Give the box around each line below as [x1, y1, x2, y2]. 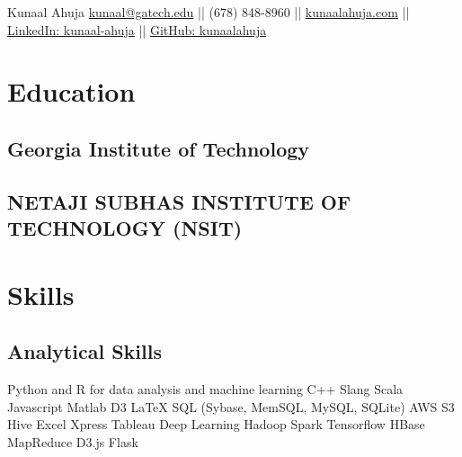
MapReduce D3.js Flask [7, 432, 138, 451]
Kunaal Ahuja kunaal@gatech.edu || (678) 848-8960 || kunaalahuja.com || [7, 3, 410, 21]
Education [7, 73, 136, 110]
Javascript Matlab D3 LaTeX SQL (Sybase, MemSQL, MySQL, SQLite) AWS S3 [7, 397, 455, 416]
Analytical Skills [7, 337, 162, 365]
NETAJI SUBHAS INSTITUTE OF [7, 187, 351, 215]
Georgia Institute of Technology [7, 134, 310, 162]
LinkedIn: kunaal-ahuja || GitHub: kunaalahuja [7, 20, 267, 39]
